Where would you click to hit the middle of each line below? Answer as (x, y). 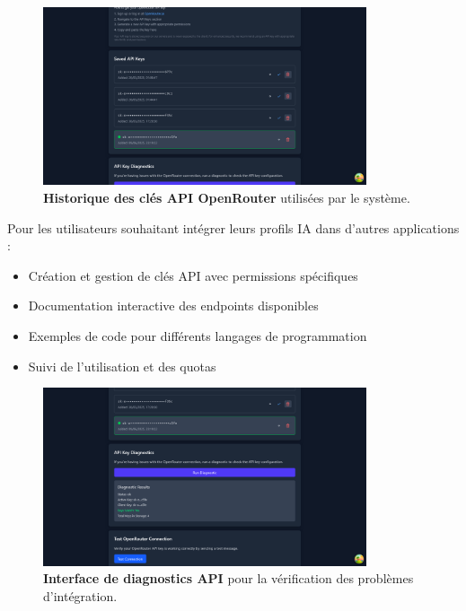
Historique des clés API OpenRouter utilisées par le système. (227, 198)
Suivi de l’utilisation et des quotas (122, 366)
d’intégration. (80, 595)
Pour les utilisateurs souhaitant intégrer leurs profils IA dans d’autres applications (233, 227)
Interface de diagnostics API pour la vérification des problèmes (229, 578)
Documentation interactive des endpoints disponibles (173, 305)
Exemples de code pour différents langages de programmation (198, 336)
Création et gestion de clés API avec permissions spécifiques (193, 275)
